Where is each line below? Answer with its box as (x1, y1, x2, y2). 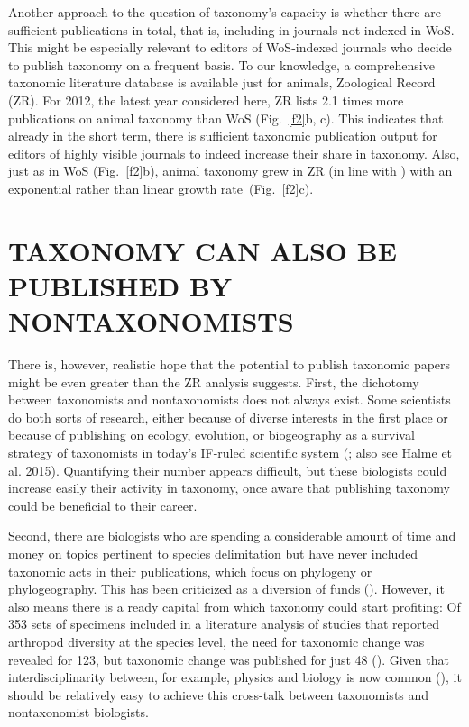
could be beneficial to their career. (8, 495, 198, 514)
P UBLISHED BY (8, 267, 233, 304)
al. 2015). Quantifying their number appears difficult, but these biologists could (8, 460, 447, 479)
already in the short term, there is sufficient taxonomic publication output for (8, 126, 437, 145)
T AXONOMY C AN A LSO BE (8, 232, 397, 268)
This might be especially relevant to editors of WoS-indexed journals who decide (8, 38, 452, 57)
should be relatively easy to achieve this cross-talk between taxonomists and (8, 685, 429, 704)
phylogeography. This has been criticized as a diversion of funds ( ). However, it (8, 579, 445, 598)
